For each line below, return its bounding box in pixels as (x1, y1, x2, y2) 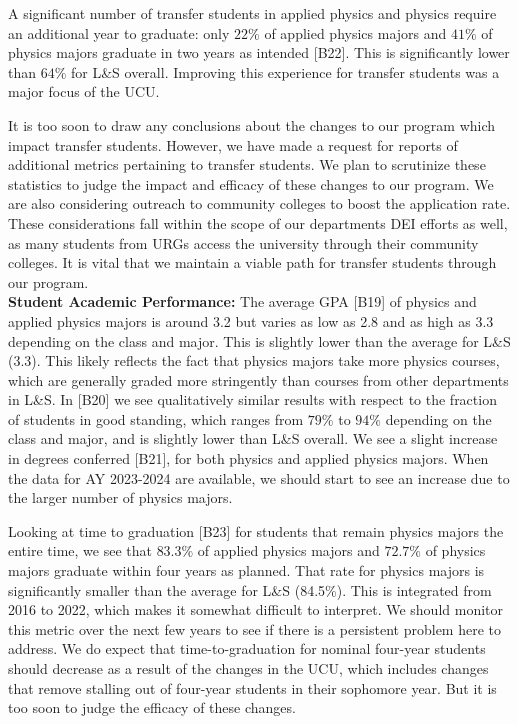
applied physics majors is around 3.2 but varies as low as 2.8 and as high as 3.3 (8, 310, 494, 331)
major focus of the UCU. (8, 81, 160, 102)
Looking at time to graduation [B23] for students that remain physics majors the (8, 520, 504, 541)
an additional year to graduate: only (8, 22, 230, 43)
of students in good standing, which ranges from (8, 408, 304, 429)
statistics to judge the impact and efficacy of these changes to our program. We (8, 173, 494, 194)
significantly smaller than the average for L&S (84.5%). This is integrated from (8, 579, 492, 600)
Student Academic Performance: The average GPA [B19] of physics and (8, 291, 477, 312)
